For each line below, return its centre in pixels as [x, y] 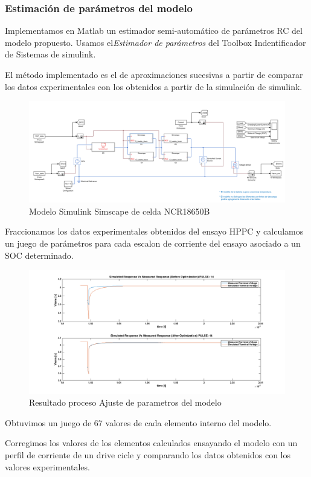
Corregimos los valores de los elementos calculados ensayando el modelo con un [151, 443]
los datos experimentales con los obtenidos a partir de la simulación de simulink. [154, 86]
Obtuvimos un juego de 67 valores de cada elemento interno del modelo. [138, 422]
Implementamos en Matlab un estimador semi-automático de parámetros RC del [154, 31]
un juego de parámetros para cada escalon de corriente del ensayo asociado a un [153, 243]
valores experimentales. [47, 466]
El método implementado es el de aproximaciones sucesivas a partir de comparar [154, 74]
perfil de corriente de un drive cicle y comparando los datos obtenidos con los [148, 455]
